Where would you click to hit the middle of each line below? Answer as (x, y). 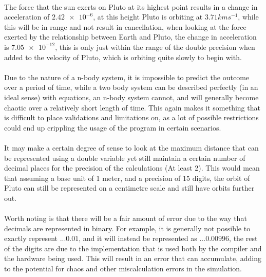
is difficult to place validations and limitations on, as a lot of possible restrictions (131, 117)
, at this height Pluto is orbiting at (148, 17)
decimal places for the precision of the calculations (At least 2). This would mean (132, 168)
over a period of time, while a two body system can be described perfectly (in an (131, 87)
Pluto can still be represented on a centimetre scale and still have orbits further (129, 188)
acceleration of (27, 17)
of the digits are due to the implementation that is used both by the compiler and (133, 248)
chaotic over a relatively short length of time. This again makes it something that (132, 107)
